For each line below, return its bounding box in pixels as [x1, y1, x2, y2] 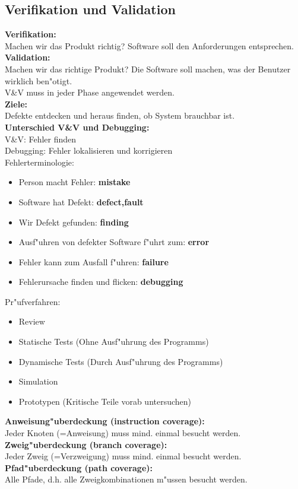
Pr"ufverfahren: [5, 295, 61, 307]
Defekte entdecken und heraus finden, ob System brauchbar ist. [5, 109, 235, 122]
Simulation [18, 375, 58, 388]
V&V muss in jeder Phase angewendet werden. [5, 86, 175, 99]
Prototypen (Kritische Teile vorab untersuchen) [18, 395, 192, 407]
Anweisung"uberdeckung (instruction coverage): [5, 415, 205, 427]
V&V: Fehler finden [5, 132, 77, 145]
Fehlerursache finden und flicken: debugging [18, 275, 183, 288]
